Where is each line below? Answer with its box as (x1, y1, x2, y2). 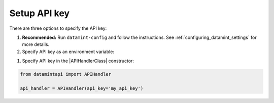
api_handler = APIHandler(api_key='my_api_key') (20, 85, 144, 91)
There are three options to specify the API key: (9, 25, 107, 31)
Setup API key (9, 8, 70, 19)
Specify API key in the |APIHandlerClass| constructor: (22, 58, 134, 64)
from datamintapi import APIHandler (20, 71, 112, 77)
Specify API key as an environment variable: (22, 48, 114, 55)
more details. (22, 41, 50, 47)
